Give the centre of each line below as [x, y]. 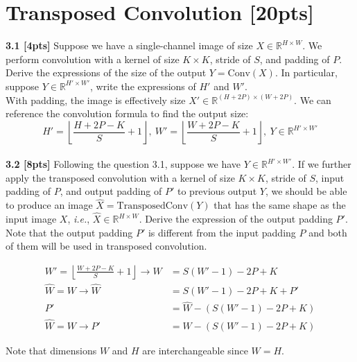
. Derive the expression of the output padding [236, 219]
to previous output [217, 191]
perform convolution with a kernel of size [93, 59]
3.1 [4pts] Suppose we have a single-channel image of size [129, 45]
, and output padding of [111, 191]
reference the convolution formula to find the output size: [127, 113]
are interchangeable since [195, 350]
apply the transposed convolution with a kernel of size [120, 177]
